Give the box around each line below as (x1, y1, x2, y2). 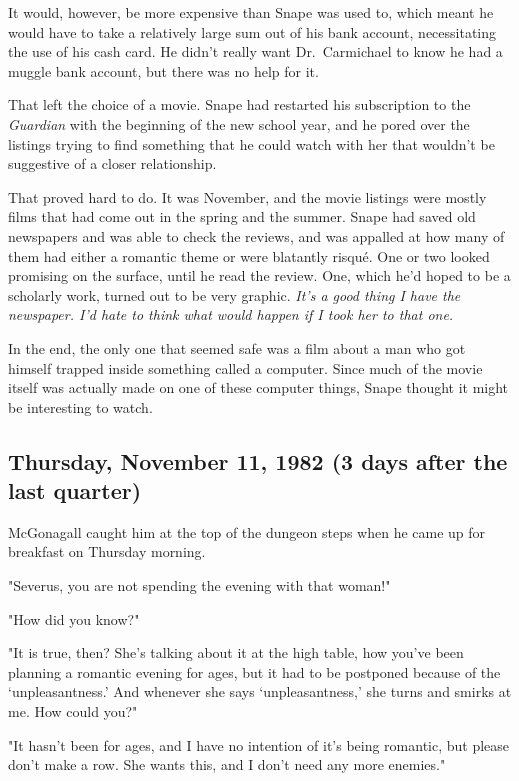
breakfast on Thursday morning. (8, 541, 206, 562)
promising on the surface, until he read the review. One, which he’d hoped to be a (8, 265, 511, 286)
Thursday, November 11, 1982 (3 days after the (8, 445, 508, 476)
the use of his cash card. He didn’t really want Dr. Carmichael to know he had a (8, 41, 503, 62)
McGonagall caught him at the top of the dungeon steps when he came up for (8, 521, 486, 542)
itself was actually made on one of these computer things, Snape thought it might (8, 377, 509, 398)
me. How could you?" (8, 701, 138, 722)
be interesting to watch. (8, 396, 153, 417)
